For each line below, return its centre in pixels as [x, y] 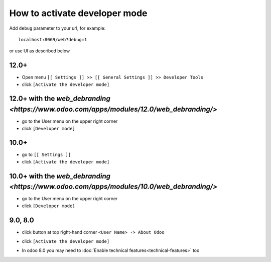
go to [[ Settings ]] [46, 155]
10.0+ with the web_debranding [60, 176]
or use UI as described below [40, 51]
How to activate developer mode [78, 13]
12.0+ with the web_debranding [60, 99]
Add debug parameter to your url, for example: [57, 28]
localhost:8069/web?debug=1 [53, 39]
